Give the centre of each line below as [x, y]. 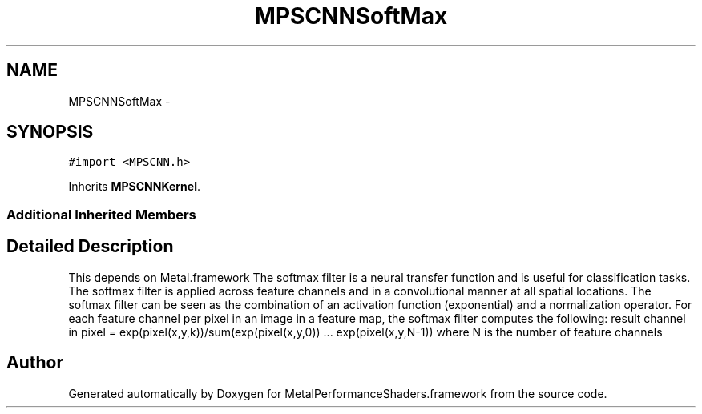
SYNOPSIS [50, 132]
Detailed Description [90, 247]
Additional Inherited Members [101, 214]
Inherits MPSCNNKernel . [134, 187]
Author [35, 363]
